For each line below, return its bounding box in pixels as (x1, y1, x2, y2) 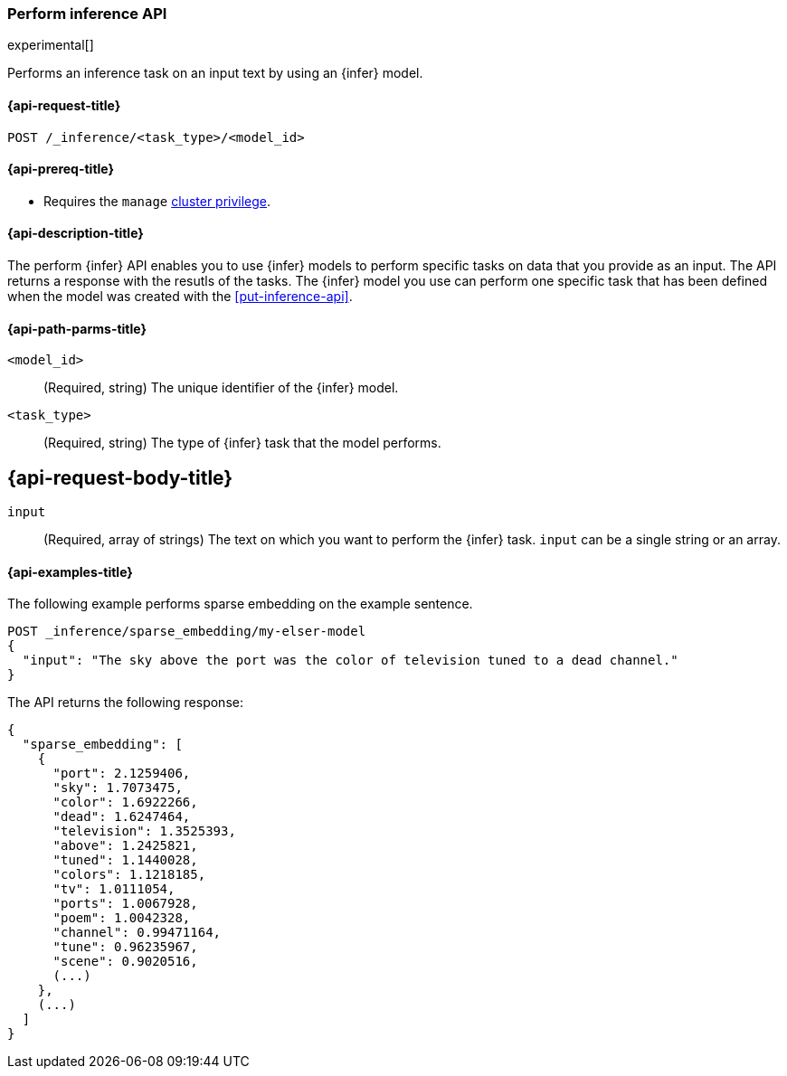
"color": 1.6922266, (52, 795, 198, 810)
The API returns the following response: (7, 694, 243, 711)
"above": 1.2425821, (52, 838, 198, 854)
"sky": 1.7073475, (52, 780, 183, 796)
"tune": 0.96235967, (52, 939, 198, 955)
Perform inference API (7, 5, 167, 23)
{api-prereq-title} (7, 161, 115, 177)
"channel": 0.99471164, (52, 925, 222, 940)
